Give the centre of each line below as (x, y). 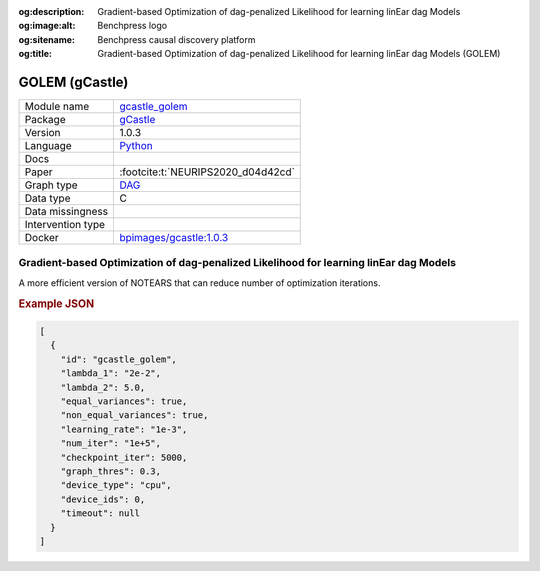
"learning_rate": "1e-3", (124, 429)
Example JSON (56, 303)
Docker (41, 238)
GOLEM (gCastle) (73, 81)
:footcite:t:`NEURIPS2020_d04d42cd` (207, 172)
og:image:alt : (47, 26)
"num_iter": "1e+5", (111, 443)
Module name (57, 107)
